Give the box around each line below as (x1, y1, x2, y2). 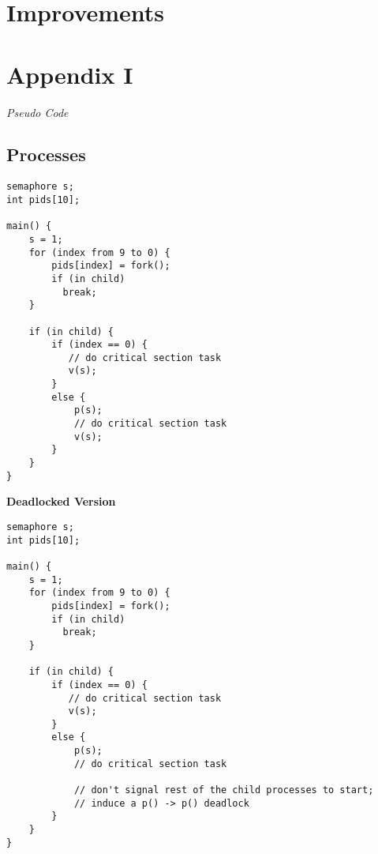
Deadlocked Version (6, 493, 116, 510)
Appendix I (6, 58, 133, 90)
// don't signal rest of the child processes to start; (73, 784, 374, 796)
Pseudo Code (6, 103, 69, 120)
